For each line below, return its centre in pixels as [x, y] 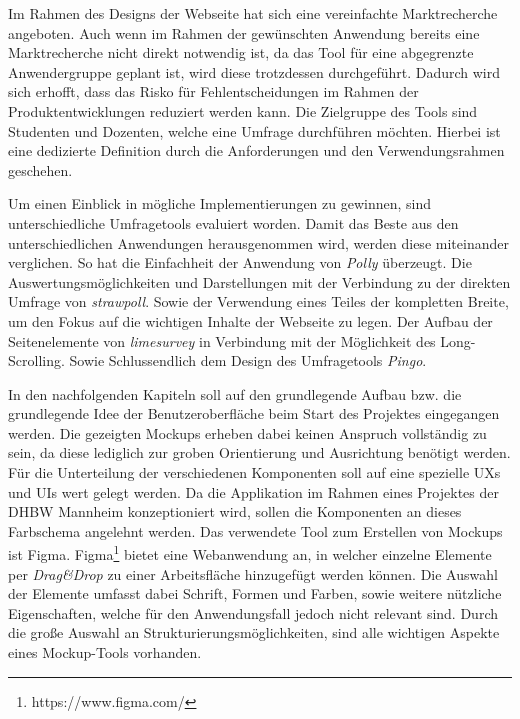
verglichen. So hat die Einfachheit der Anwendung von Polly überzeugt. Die [240, 262]
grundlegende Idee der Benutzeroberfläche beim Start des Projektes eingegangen [254, 413]
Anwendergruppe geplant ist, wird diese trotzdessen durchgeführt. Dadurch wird [254, 71]
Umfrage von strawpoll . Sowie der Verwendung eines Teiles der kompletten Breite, [258, 301]
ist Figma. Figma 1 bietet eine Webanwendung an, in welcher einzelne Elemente [250, 553]
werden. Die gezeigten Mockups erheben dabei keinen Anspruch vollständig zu [247, 432]
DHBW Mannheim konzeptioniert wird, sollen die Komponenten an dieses [235, 511]
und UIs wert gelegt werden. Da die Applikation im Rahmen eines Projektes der [253, 491]
